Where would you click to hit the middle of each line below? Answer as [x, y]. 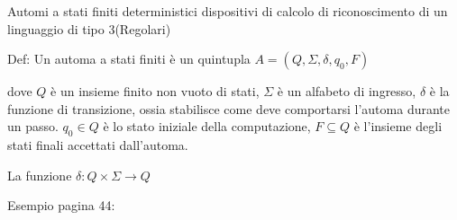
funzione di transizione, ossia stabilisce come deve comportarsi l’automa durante [228, 108]
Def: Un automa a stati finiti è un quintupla [129, 59]
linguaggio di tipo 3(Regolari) [89, 28]
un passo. [33, 126]
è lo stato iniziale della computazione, [207, 126]
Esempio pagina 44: [61, 205]
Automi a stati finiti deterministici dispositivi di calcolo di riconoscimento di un [228, 11]
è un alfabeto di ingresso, [347, 91]
